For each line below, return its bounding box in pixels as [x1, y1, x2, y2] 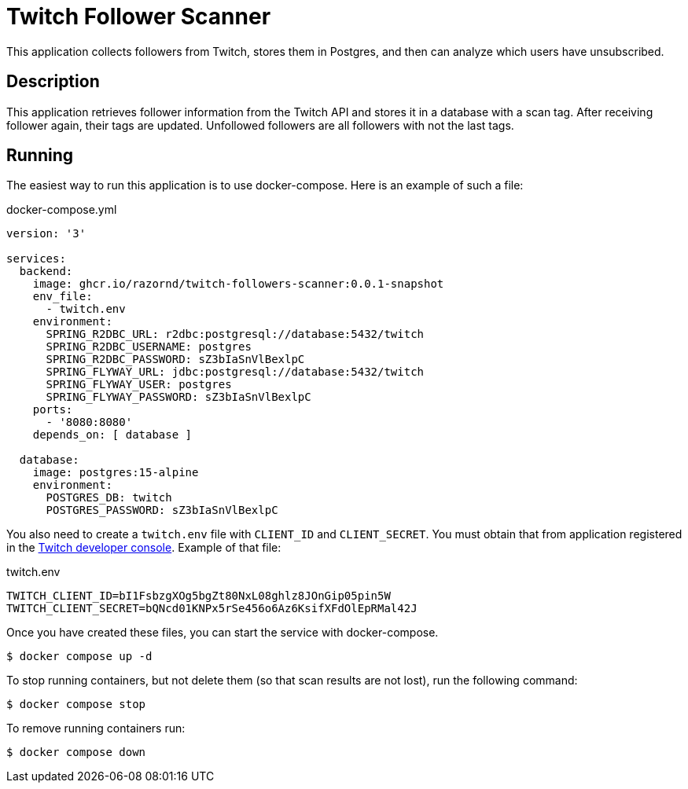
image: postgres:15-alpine [32, 466, 199, 479]
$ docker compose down [6, 746, 146, 759]
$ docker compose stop [6, 698, 146, 711]
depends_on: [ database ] [32, 428, 193, 442]
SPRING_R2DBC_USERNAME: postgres [46, 340, 252, 354]
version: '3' [6, 227, 86, 240]
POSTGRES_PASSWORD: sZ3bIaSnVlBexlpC [46, 504, 278, 517]
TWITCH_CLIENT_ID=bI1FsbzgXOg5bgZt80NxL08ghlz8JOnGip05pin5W [6, 589, 391, 603]
